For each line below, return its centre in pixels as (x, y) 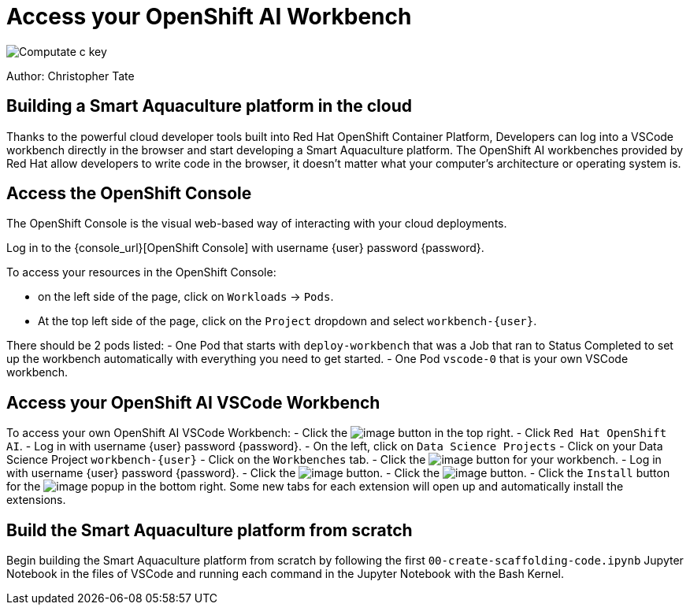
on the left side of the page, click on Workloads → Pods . (186, 297)
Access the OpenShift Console (129, 194)
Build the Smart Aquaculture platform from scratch (210, 530)
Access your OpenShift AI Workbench (209, 17)
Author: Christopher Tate (70, 76)
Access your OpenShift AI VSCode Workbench (193, 402)
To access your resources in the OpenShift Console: (141, 272)
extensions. (36, 500)
